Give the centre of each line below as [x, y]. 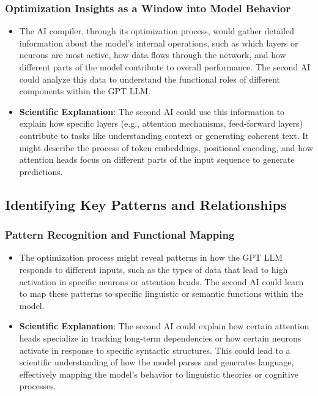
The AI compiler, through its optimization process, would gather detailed [157, 31]
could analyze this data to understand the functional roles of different [150, 79]
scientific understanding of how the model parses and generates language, [157, 362]
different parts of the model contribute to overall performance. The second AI [165, 67]
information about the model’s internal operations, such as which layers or [159, 43]
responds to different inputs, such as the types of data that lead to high [153, 269]
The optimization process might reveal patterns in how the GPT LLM [151, 257]
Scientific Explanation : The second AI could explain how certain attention [164, 326]
